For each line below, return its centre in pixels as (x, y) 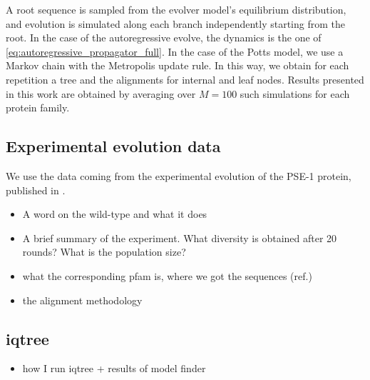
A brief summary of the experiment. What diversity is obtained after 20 (180, 237)
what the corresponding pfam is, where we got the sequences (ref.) (167, 275)
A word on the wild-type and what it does (115, 214)
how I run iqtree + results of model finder (114, 368)
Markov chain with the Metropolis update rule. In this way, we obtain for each (178, 65)
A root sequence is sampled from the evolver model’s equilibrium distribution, (176, 9)
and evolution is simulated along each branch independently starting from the (175, 23)
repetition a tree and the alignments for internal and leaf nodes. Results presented (185, 79)
